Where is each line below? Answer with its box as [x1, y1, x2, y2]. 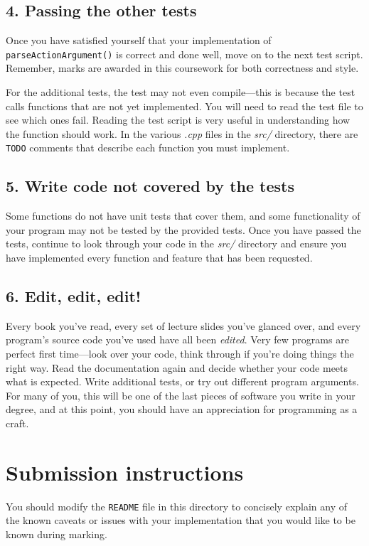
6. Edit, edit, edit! [6, 285, 141, 307]
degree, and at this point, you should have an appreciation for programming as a [6, 402, 358, 417]
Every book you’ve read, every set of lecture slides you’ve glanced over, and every [6, 318, 361, 333]
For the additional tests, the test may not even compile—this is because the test [6, 85, 355, 100]
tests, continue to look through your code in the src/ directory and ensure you [6, 236, 347, 251]
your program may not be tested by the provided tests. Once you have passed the [6, 222, 361, 237]
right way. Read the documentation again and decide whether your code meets [6, 360, 348, 375]
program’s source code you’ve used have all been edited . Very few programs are [6, 332, 349, 347]
